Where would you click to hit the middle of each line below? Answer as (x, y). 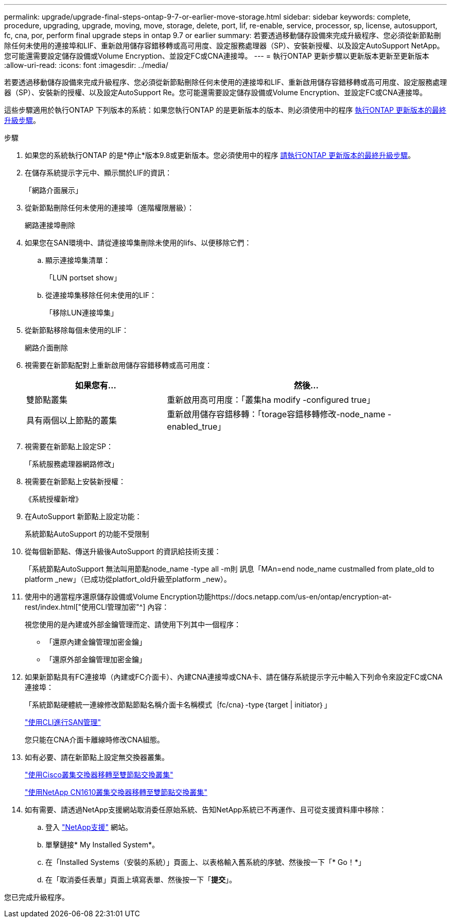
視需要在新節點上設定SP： (69, 446)
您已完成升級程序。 (37, 897)
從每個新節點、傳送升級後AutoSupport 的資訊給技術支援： (123, 551)
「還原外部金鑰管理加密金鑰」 (96, 659)
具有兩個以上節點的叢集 (72, 420)
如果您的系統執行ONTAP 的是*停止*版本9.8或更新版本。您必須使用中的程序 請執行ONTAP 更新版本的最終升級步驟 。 (220, 155)
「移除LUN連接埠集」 (82, 313)
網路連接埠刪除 (50, 225)
